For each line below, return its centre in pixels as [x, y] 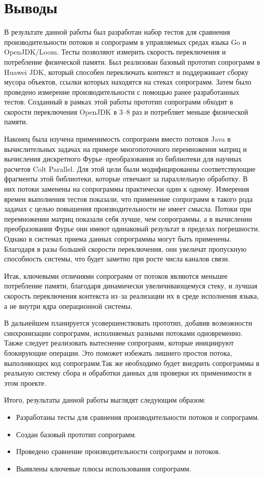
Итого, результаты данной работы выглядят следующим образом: [105, 400]
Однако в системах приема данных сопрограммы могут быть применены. [118, 238]
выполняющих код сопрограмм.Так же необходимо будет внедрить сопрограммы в [132, 363]
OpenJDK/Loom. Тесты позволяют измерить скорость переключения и [115, 52]
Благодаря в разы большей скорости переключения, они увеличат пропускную [125, 248]
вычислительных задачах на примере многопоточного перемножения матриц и [126, 149]
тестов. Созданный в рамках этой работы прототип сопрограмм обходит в [119, 102]
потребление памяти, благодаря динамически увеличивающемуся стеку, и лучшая [131, 286]
